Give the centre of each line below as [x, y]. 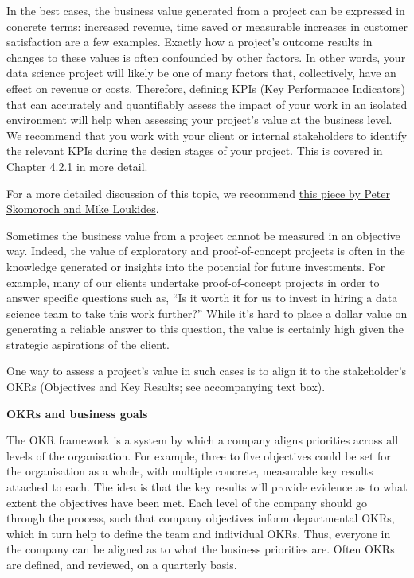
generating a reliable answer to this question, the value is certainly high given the [205, 329]
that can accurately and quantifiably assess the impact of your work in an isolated [207, 104]
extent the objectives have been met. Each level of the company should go [187, 502]
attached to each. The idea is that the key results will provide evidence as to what [207, 487]
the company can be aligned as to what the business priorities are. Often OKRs [201, 549]
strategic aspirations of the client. [88, 344]
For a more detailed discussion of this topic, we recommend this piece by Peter [198, 193]
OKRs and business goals [77, 413]
